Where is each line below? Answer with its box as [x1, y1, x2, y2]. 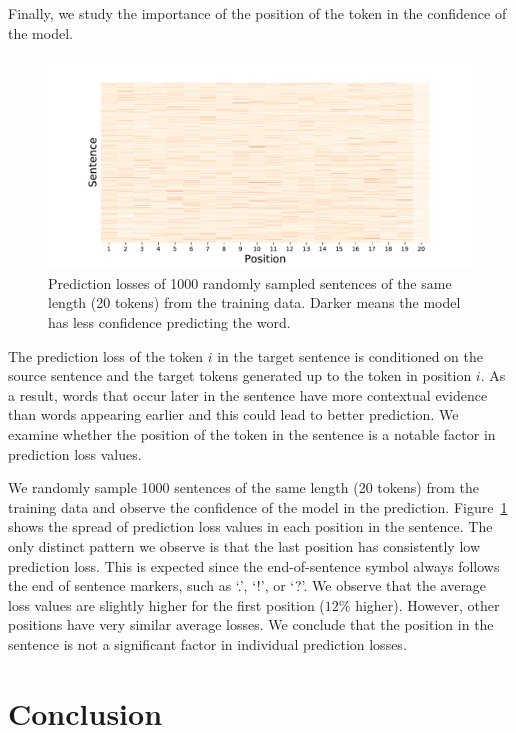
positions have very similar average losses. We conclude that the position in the [8, 614, 494, 635]
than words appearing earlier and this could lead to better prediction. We [8, 404, 459, 425]
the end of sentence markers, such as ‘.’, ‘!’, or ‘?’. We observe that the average [8, 575, 487, 596]
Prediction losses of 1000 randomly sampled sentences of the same [48, 272, 452, 293]
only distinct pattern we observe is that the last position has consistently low [8, 535, 481, 556]
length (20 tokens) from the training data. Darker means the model [48, 292, 461, 313]
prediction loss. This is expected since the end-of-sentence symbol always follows [8, 555, 500, 576]
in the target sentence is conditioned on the [217, 345, 483, 366]
